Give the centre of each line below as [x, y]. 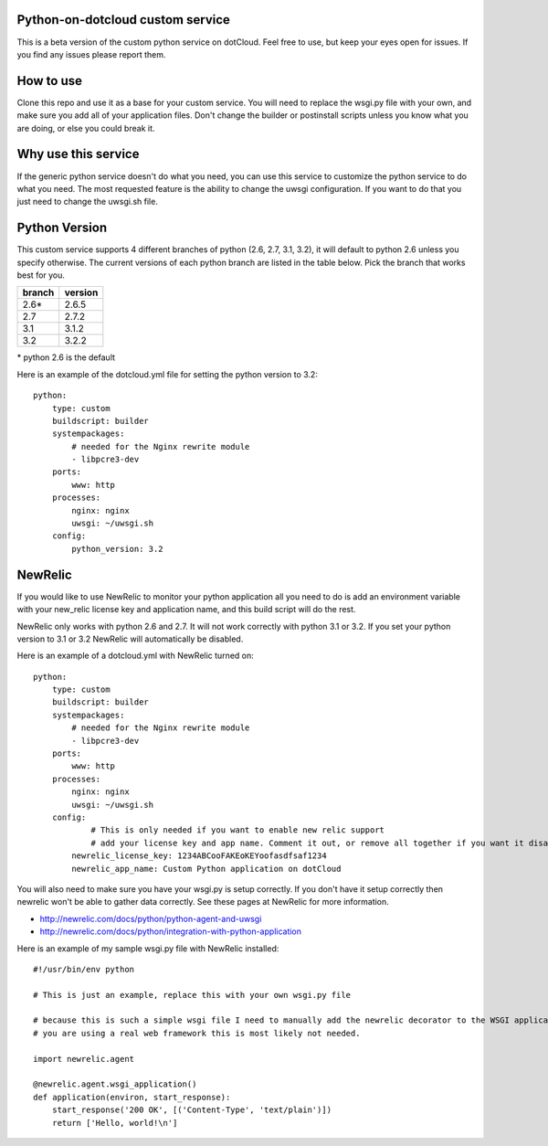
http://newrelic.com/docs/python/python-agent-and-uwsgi [151, 918]
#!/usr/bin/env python [84, 969]
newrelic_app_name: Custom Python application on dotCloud [206, 869]
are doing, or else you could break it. [86, 128]
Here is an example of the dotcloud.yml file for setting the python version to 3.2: [168, 374]
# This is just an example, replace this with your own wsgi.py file [192, 995]
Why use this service [78, 154]
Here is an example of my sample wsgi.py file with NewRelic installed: [148, 948]
